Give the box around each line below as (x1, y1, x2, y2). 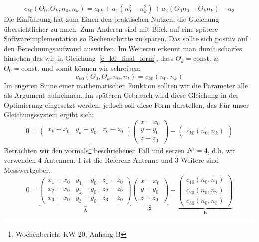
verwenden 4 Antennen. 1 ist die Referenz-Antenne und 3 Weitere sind (4, 155, 219, 165)
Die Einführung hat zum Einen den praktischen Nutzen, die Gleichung (4, 14, 219, 24)
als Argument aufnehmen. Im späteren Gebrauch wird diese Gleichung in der (4, 90, 239, 100)
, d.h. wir (207, 145, 236, 155)
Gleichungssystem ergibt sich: (4, 109, 94, 120)
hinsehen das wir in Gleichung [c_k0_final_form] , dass (4, 53, 174, 63)
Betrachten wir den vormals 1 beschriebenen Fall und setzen (4, 143, 185, 155)
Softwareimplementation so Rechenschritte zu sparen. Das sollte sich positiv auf (4, 33, 248, 44)
